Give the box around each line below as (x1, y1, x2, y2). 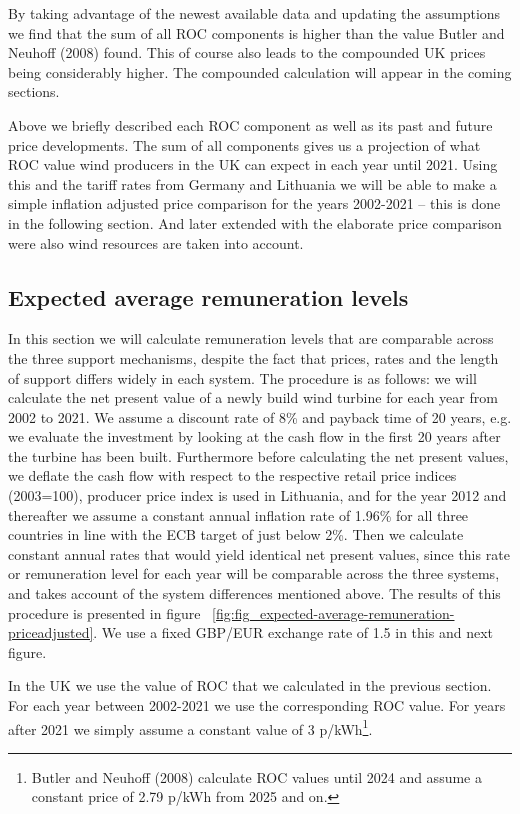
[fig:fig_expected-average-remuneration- (212, 602, 455, 623)
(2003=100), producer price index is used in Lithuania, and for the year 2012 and (8, 485, 507, 506)
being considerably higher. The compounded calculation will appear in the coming (8, 61, 512, 82)
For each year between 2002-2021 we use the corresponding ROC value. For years (8, 695, 506, 716)
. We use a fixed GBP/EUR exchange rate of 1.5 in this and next (93, 622, 493, 643)
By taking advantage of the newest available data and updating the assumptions (8, 3, 501, 23)
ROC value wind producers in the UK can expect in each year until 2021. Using (8, 154, 498, 175)
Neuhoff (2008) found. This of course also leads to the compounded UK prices (8, 42, 486, 63)
